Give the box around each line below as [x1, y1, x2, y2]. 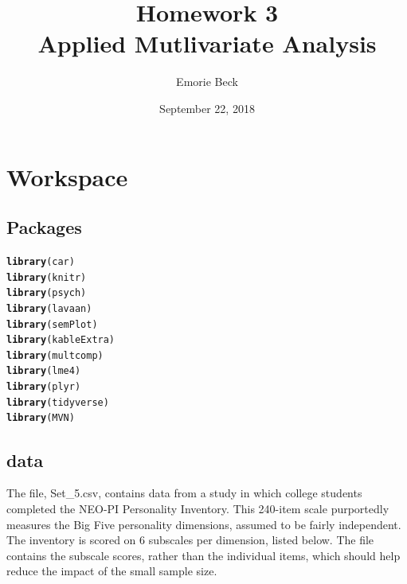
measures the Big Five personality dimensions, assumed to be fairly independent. [6, 516, 401, 532]
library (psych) [6, 287, 87, 299]
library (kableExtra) [6, 334, 115, 346]
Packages [6, 215, 82, 239]
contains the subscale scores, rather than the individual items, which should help [6, 547, 401, 563]
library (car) [6, 255, 75, 267]
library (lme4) [6, 365, 81, 377]
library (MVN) [6, 412, 75, 424]
